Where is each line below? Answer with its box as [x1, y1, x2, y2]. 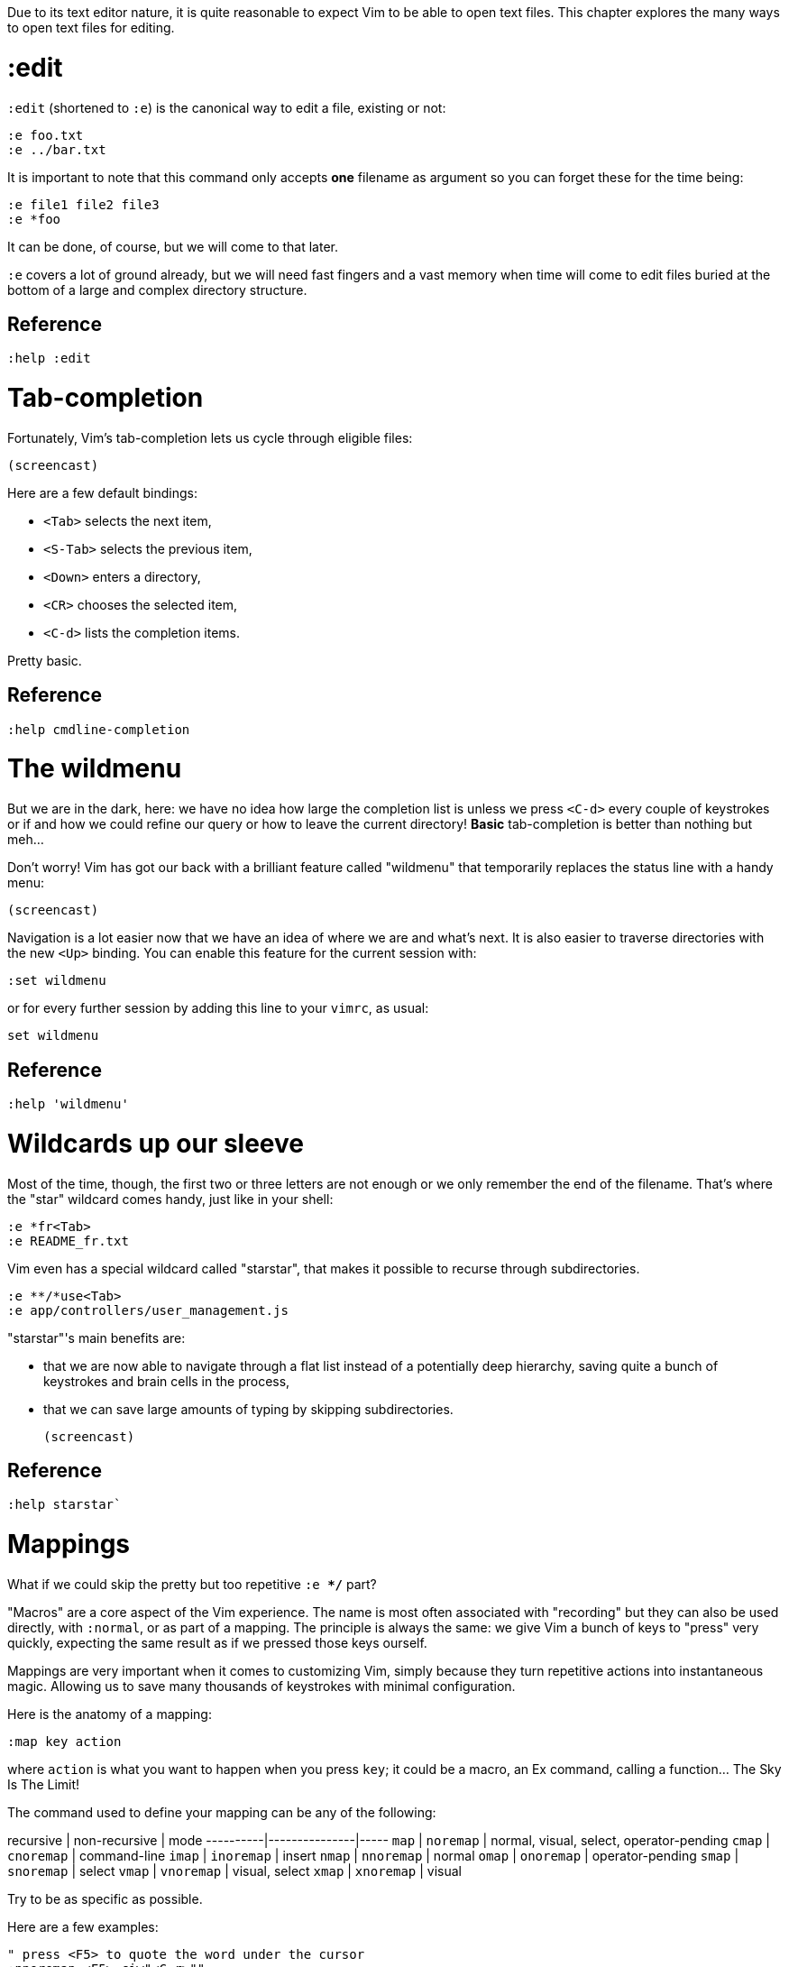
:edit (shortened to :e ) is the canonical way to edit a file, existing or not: [7, 99, 446, 115]
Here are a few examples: [7, 1918, 159, 1935]
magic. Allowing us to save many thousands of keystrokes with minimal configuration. [7, 1677, 516, 1694]
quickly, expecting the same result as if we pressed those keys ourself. [7, 1634, 427, 1650]
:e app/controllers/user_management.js [7, 1302, 289, 1318]
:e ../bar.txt [7, 142, 106, 157]
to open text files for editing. [7, 20, 175, 35]
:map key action [7, 1733, 122, 1749]
